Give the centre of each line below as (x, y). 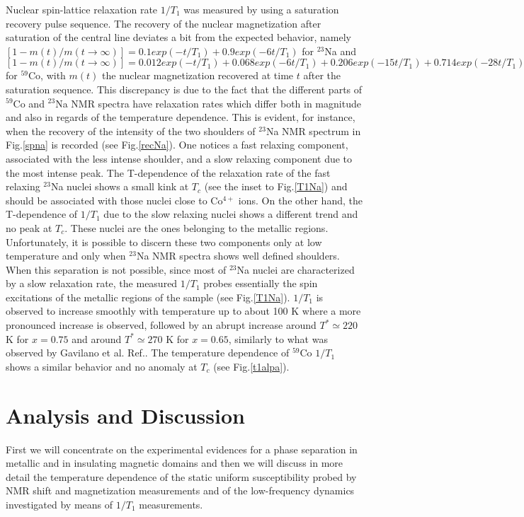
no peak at (29, 227)
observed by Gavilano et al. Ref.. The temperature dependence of (148, 353)
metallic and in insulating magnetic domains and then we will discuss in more (175, 463)
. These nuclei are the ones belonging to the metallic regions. (196, 227)
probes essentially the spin (261, 283)
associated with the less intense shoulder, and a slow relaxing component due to (179, 158)
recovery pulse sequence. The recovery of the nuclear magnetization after (164, 23)
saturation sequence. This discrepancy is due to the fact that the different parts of (184, 89)
